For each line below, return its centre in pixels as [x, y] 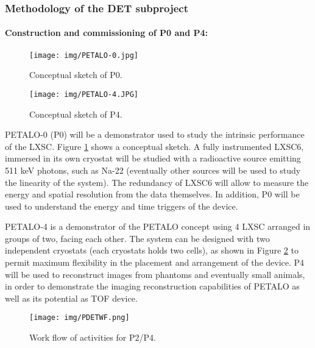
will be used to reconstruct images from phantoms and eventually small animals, [155, 274]
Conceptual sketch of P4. [76, 114]
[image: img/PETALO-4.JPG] [84, 94]
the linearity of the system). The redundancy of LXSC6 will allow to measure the [157, 182]
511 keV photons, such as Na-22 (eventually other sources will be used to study [153, 170]
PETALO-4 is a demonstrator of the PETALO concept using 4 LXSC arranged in [158, 226]
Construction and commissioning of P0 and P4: [106, 33]
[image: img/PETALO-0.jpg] [84, 55]
